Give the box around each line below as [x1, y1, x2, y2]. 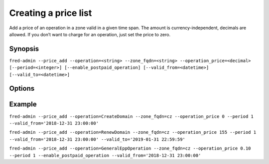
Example [9, 100, 37, 109]
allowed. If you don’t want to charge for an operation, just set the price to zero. [9, 31, 171, 37]
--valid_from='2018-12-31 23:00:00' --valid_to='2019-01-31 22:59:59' [9, 136, 185, 142]
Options [9, 84, 35, 93]
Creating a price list [9, 7, 92, 18]
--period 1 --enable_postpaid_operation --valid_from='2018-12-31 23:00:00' [9, 153, 201, 158]
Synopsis [9, 45, 39, 53]
